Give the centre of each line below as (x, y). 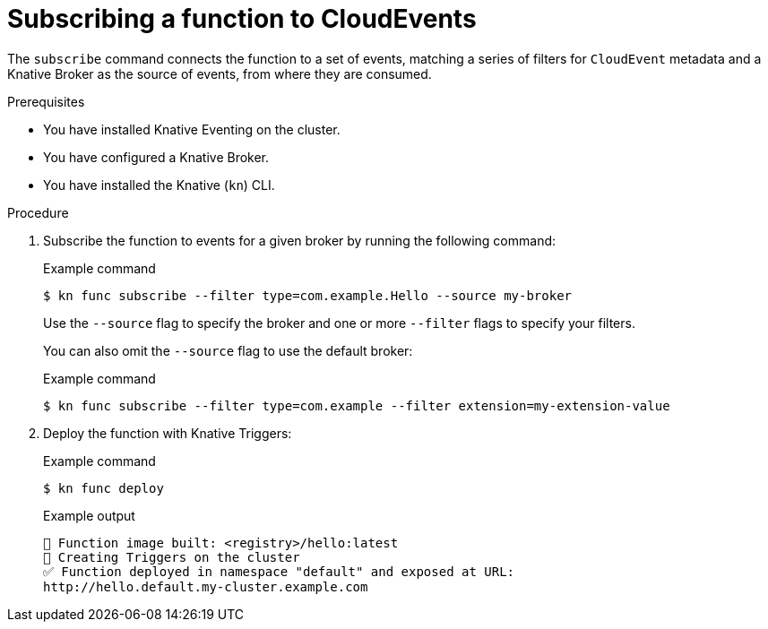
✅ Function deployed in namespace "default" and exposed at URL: (279, 571)
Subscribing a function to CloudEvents (242, 19)
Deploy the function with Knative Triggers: (168, 433)
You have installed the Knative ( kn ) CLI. (159, 185)
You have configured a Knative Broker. (156, 157)
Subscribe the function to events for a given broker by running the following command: (300, 240)
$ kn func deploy (104, 488)
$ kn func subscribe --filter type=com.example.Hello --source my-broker (308, 295)
